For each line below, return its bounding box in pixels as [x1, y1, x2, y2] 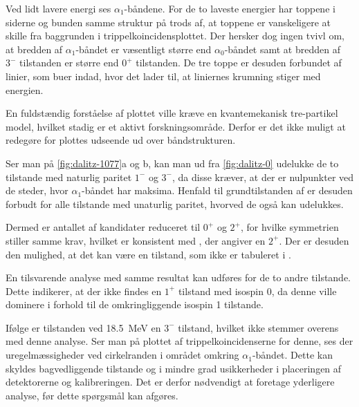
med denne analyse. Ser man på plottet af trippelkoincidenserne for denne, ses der [6, 334, 353, 348]
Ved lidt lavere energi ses [6, 1, 111, 15]
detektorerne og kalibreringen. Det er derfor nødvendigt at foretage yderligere [6, 375, 335, 389]
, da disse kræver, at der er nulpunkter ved [172, 169, 354, 184]
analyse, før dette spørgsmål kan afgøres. [6, 388, 178, 402]
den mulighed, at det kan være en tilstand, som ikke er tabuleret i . [6, 247, 291, 261]
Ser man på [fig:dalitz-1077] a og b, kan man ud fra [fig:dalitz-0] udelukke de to [6, 155, 339, 170]
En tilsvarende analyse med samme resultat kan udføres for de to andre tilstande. [6, 270, 351, 285]
